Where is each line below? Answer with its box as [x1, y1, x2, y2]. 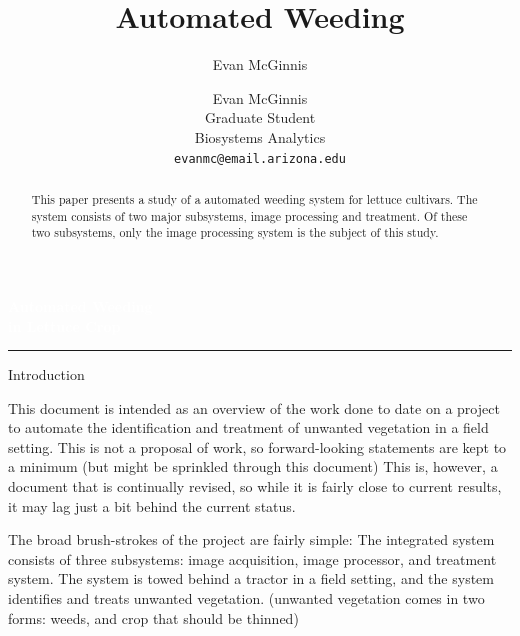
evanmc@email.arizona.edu [174, 151, 346, 166]
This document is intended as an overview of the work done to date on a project [8, 397, 500, 418]
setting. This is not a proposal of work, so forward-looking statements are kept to [8, 436, 507, 457]
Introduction [8, 364, 85, 385]
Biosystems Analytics [194, 126, 326, 147]
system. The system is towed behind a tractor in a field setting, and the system [8, 568, 494, 589]
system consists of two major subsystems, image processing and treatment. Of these [31, 207, 468, 224]
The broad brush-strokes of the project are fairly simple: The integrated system [8, 529, 495, 550]
